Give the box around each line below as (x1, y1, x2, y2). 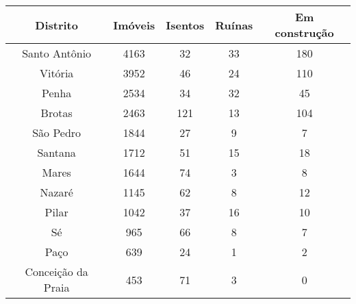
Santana (37, 144, 76, 160)
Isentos (166, 16, 205, 33)
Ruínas (215, 16, 253, 33)
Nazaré (40, 184, 73, 200)
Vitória (39, 65, 74, 81)
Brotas (40, 105, 73, 121)
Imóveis (113, 16, 155, 33)
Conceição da (25, 264, 88, 279)
